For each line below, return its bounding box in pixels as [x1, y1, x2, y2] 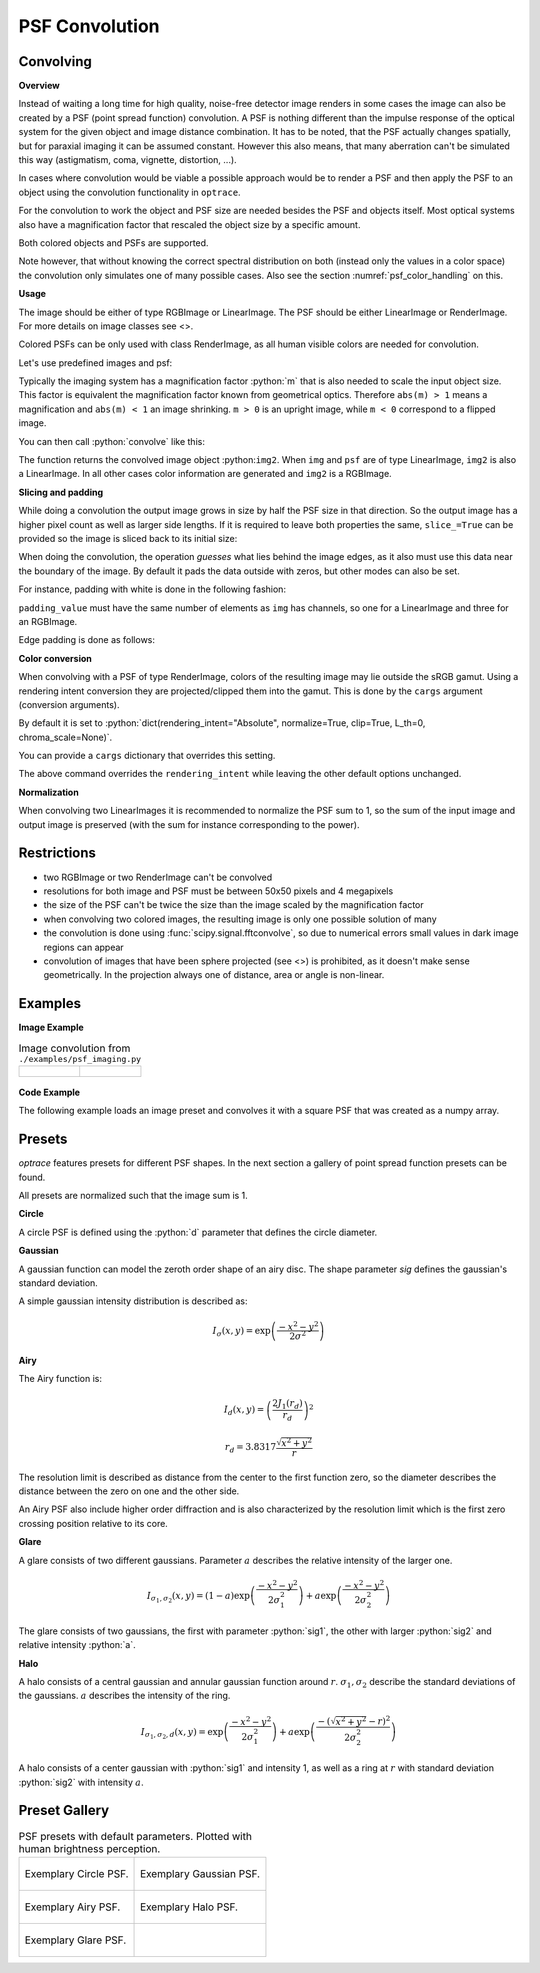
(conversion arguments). [18, 698, 120, 710]
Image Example [18, 1021, 84, 1034]
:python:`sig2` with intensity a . [18, 1776, 144, 1788]
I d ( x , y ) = [223, 1404, 265, 1418]
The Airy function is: [18, 1373, 102, 1385]
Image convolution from [18, 1041, 131, 1055]
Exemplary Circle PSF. [24, 1866, 129, 1880]
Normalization [18, 786, 79, 798]
